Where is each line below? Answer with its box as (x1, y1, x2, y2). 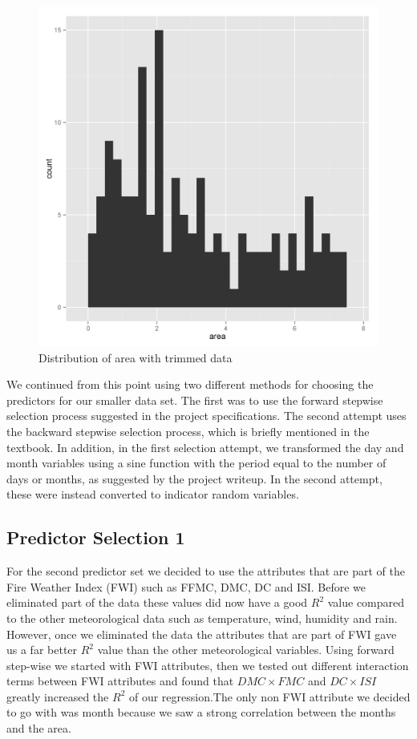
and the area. (6, 720, 71, 737)
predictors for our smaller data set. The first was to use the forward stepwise (6, 391, 383, 408)
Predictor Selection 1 (6, 525, 185, 550)
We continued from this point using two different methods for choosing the (6, 376, 374, 393)
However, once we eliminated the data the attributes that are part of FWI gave (6, 625, 397, 642)
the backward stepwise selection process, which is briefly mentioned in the (6, 422, 370, 439)
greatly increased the (6, 688, 109, 705)
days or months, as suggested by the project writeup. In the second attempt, (6, 470, 383, 487)
